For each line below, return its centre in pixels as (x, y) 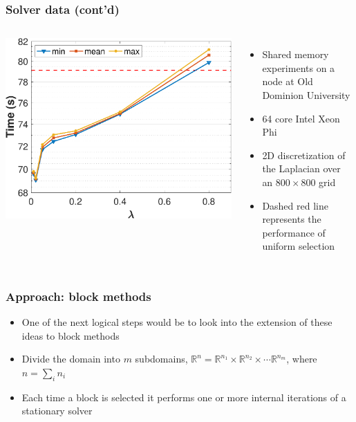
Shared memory (296, 54)
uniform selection (299, 246)
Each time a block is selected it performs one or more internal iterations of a (184, 397)
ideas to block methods (71, 335)
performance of (294, 232)
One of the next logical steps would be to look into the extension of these (177, 322)
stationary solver (57, 411)
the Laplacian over (301, 168)
